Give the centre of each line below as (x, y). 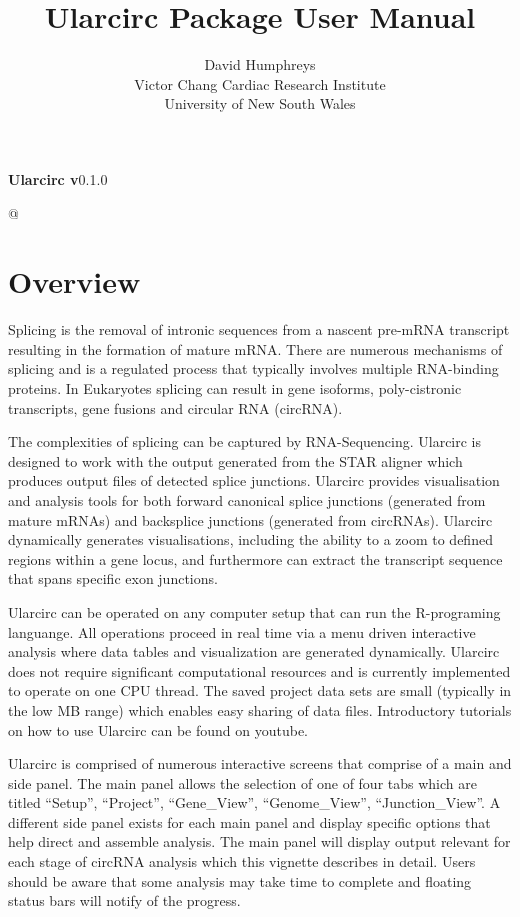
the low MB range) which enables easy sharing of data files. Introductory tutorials (260, 709)
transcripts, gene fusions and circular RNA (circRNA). (175, 407)
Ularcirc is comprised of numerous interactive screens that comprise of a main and (260, 763)
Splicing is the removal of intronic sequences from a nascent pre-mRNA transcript (259, 329)
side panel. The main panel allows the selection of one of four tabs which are (242, 782)
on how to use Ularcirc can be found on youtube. (158, 729)
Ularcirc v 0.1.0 (58, 178)
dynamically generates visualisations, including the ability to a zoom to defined (250, 539)
